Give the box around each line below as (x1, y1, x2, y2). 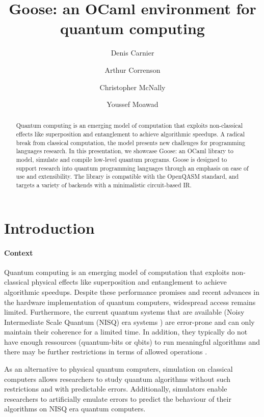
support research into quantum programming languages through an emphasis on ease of (16, 163, 249, 172)
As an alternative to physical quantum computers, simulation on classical (4, 364, 233, 374)
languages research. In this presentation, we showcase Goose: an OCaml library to (16, 147, 233, 155)
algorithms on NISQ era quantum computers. (4, 403, 146, 414)
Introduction (4, 217, 95, 238)
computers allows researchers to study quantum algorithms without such (4, 373, 231, 384)
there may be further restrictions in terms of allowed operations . (4, 346, 207, 357)
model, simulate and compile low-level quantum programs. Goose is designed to (16, 155, 227, 164)
